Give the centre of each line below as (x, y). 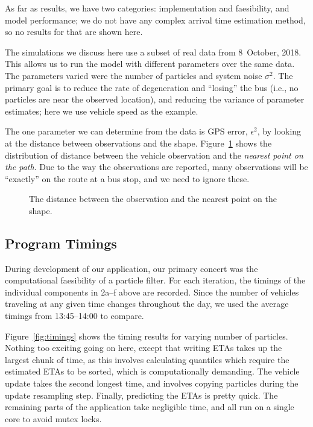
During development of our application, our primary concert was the (131, 268)
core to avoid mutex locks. (53, 418)
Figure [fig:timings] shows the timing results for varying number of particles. (147, 336)
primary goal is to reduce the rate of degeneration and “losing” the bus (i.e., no (152, 87)
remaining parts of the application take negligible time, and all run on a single (150, 407)
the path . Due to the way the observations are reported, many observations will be (156, 167)
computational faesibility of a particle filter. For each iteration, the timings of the (155, 280)
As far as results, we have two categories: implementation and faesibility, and (147, 8)
